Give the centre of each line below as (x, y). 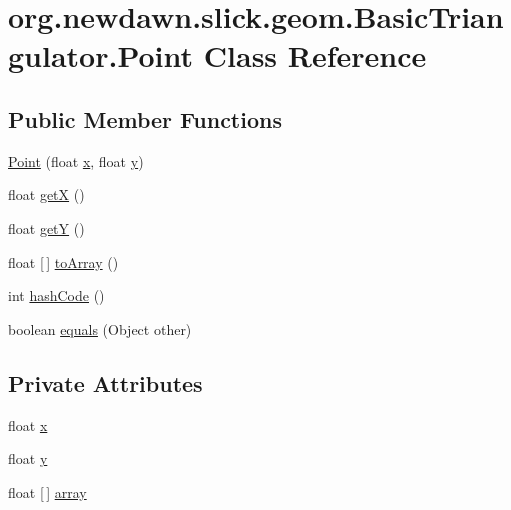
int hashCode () (56, 295)
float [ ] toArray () (63, 261)
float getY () (46, 227)
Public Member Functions (145, 118)
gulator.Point (101, 55)
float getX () (46, 194)
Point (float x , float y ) (76, 160)
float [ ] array (47, 491)
